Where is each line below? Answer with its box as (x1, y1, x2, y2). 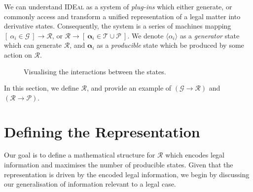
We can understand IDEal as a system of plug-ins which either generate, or (4, 1, 232, 11)
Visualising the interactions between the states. (24, 66, 166, 76)
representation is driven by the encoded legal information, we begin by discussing (4, 169, 250, 179)
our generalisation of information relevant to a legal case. (4, 179, 176, 189)
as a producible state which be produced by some (97, 40, 244, 50)
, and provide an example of (86, 83, 172, 93)
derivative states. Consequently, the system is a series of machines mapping (4, 21, 231, 31)
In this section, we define (4, 83, 79, 93)
